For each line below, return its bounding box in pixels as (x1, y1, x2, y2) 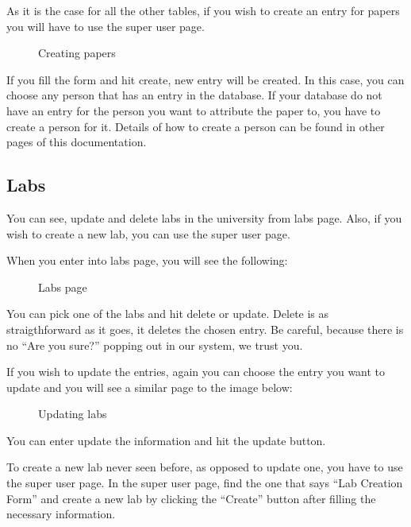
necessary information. (6, 506, 116, 522)
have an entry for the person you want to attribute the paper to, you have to (6, 102, 381, 118)
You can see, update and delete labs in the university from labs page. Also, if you (6, 209, 402, 226)
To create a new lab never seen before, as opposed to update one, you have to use (6, 459, 403, 475)
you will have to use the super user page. (6, 17, 205, 34)
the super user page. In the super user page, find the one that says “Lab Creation (6, 475, 403, 491)
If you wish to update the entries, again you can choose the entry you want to (6, 363, 386, 380)
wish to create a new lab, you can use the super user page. (6, 225, 290, 242)
